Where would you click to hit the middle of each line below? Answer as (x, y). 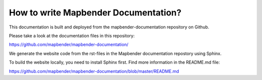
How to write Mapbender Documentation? (95, 13)
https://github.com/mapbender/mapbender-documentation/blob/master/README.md (94, 71)
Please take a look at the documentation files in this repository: (72, 36)
